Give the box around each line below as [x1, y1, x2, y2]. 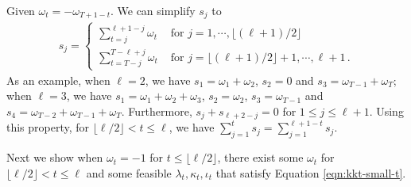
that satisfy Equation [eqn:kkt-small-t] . [215, 164, 406, 181]
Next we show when [6, 149, 103, 166]
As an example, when [6, 71, 111, 88]
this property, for [6, 119, 90, 135]
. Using [369, 102, 404, 119]
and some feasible [86, 164, 172, 181]
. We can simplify [110, 2, 196, 18]
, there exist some [217, 149, 304, 166]
